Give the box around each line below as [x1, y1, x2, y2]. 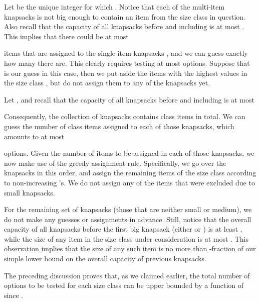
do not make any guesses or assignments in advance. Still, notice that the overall [4, 214, 251, 224]
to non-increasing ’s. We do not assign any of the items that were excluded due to [4, 177, 255, 187]
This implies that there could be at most [4, 31, 129, 41]
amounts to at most [4, 131, 65, 141]
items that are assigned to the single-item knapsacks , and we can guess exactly [4, 48, 248, 58]
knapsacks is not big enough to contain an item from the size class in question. [4, 11, 245, 22]
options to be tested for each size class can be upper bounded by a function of [4, 280, 244, 290]
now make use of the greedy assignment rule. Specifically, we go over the [4, 157, 226, 168]
